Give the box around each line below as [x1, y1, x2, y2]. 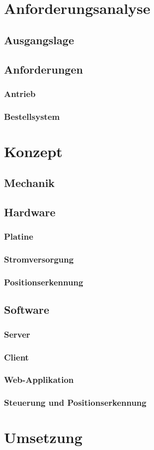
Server [4, 328, 30, 340]
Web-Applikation [4, 373, 74, 386]
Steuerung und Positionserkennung [4, 396, 147, 409]
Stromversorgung [4, 253, 74, 266]
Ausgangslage [4, 32, 74, 47]
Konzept [4, 141, 63, 161]
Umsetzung [4, 427, 82, 448]
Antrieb [4, 87, 36, 99]
